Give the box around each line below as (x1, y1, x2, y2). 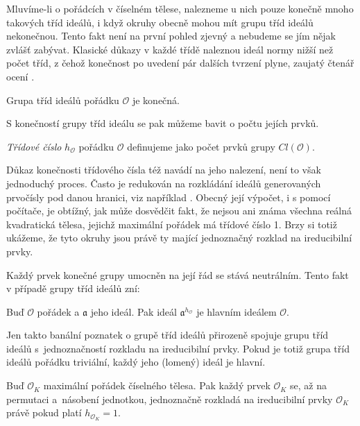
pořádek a (37, 304, 80, 318)
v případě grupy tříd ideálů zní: (6, 281, 140, 296)
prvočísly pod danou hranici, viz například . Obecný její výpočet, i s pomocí (6, 189, 331, 204)
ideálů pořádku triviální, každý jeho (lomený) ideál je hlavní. (6, 355, 266, 369)
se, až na (290, 378, 327, 393)
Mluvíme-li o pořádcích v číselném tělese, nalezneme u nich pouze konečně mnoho (6, 1, 354, 15)
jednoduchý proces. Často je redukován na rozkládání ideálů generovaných (6, 176, 321, 190)
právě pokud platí (6, 405, 82, 420)
